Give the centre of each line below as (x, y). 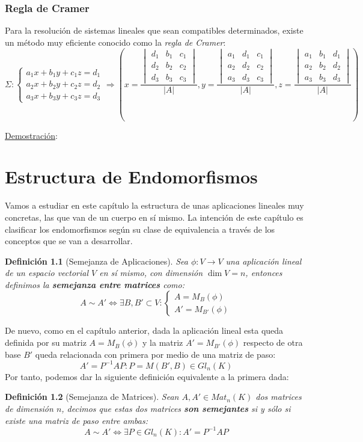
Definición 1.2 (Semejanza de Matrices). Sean (92, 397)
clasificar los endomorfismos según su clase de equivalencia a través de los (140, 229)
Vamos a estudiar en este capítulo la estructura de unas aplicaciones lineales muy (154, 205)
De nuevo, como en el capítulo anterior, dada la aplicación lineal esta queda (144, 330)
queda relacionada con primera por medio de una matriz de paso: (155, 354)
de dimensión (29, 408)
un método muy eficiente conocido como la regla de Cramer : (115, 42)
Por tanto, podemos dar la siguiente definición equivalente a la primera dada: (147, 376)
